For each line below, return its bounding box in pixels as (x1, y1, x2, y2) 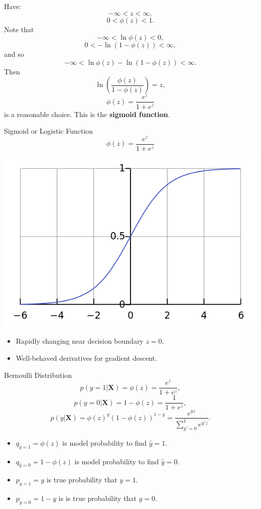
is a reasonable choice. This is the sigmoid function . (4, 109, 170, 119)
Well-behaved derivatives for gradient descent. (16, 353, 157, 363)
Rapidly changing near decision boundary (16, 336, 144, 346)
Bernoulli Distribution (4, 369, 72, 380)
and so (4, 49, 24, 59)
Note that (4, 24, 34, 34)
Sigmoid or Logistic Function (4, 126, 93, 136)
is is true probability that (58, 493, 137, 503)
